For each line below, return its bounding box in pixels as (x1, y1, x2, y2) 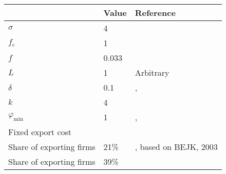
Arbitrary (135, 67, 169, 78)
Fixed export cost (8, 126, 72, 138)
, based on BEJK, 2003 (135, 141, 218, 153)
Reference (135, 7, 176, 18)
